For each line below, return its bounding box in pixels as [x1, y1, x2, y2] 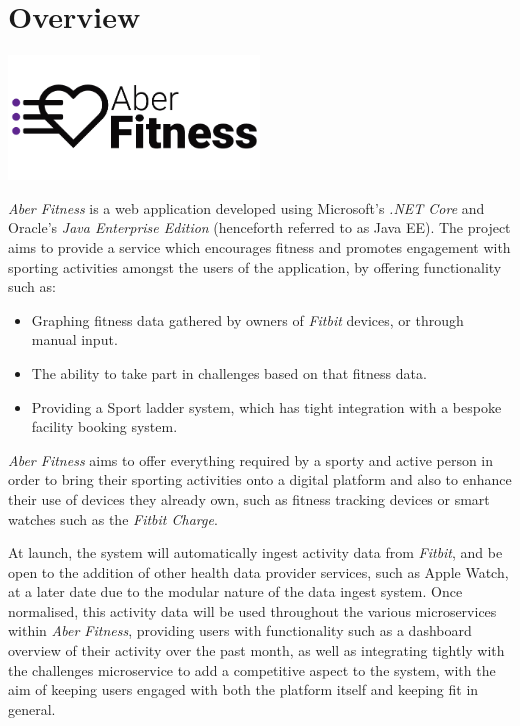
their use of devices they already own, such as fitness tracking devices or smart [8, 488, 490, 509]
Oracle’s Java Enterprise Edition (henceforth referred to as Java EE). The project [8, 217, 511, 238]
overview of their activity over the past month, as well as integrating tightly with [8, 640, 505, 661]
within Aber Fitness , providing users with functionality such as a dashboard [8, 620, 472, 641]
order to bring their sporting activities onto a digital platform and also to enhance [8, 469, 512, 490]
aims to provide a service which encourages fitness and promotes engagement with [8, 236, 511, 257]
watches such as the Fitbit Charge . [8, 508, 218, 529]
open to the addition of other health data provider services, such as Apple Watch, [8, 561, 509, 582]
